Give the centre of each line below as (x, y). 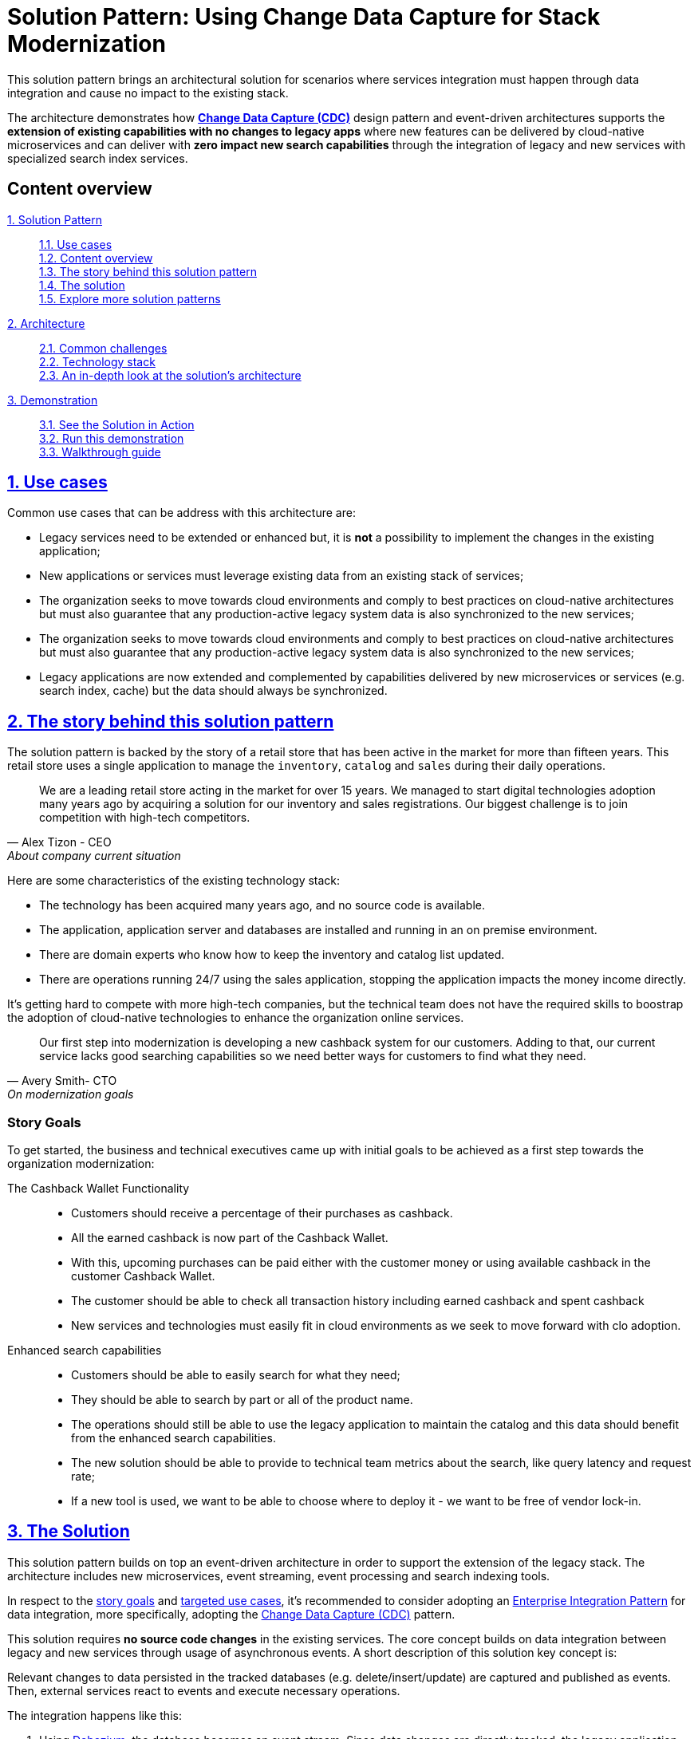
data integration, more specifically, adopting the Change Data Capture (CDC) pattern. (231, 1614)
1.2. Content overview (96, 258)
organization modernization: (81, 1164)
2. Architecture (46, 323)
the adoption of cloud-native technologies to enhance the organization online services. (236, 1018)
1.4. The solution (82, 285)
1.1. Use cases (76, 244)
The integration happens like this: (95, 1715)
